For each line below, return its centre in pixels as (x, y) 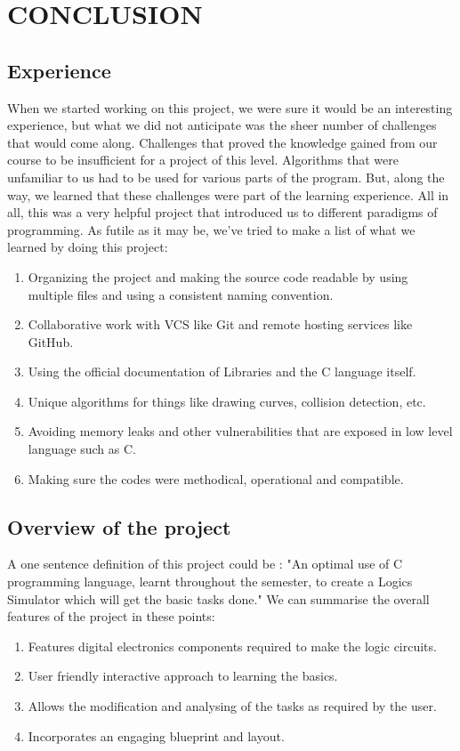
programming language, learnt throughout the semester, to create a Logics (210, 581)
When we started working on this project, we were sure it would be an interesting (230, 107)
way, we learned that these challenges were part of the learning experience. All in (228, 194)
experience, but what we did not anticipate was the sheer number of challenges (222, 125)
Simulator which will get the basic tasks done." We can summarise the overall (218, 598)
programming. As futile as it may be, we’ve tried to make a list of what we (211, 229)
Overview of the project (119, 526)
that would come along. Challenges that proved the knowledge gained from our (222, 142)
